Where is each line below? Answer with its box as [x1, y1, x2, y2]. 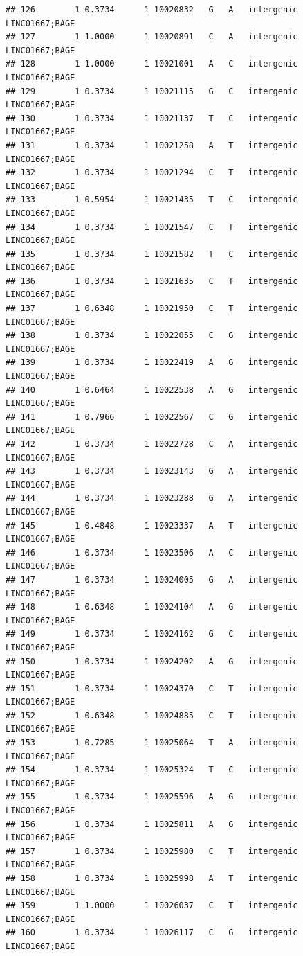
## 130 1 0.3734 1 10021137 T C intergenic [6, 113, 298, 123]
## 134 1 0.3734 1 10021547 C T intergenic [6, 222, 298, 232]
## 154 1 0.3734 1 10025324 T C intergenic [6, 765, 298, 775]
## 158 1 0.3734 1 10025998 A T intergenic [6, 874, 298, 883]
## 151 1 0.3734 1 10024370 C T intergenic [6, 683, 298, 693]
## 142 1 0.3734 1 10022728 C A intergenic [6, 439, 298, 449]
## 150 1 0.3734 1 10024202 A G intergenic [6, 656, 298, 666]
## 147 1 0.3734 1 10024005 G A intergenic [6, 574, 298, 585]
